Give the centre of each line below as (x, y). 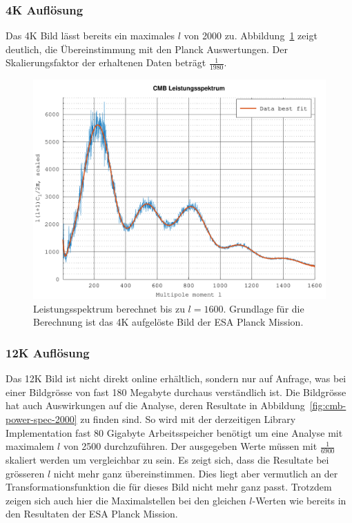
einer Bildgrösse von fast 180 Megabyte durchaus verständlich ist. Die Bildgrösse (176, 392)
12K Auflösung (48, 352)
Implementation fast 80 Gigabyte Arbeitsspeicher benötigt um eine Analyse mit (174, 432)
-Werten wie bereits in (299, 500)
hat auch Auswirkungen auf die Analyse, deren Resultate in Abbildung (155, 405)
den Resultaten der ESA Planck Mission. (92, 514)
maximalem (30, 446)
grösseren (25, 473)
